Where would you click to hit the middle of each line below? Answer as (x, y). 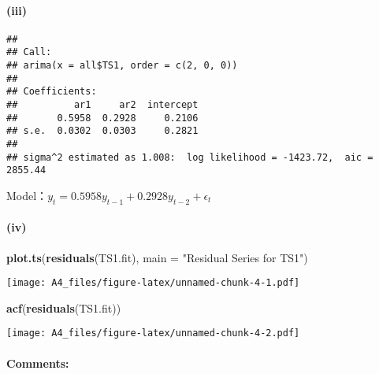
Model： (27, 196)
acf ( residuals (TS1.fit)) (64, 307)
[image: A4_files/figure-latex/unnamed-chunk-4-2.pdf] (153, 333)
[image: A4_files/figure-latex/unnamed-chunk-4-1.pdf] (153, 283)
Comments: (38, 363)
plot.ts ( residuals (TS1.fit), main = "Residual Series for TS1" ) (157, 257)
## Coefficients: (52, 92)
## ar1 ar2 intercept (102, 105)
